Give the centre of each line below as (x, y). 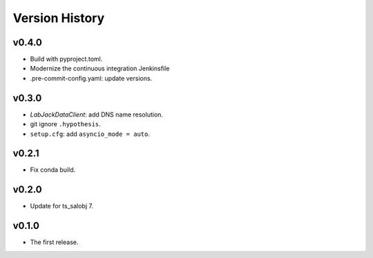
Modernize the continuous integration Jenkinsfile (100, 68)
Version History (59, 18)
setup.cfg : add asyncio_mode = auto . (90, 134)
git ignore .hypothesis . (66, 124)
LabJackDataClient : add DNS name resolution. (97, 115)
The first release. (54, 242)
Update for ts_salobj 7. (61, 206)
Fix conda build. (53, 170)
